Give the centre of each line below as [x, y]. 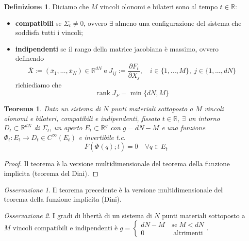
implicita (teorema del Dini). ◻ [51, 173]
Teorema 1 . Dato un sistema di [52, 109]
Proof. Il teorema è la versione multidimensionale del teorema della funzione [117, 164]
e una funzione [183, 128]
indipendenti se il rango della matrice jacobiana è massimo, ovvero [117, 48]
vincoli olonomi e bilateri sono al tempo [159, 6]
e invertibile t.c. [102, 137]
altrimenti [188, 233]
